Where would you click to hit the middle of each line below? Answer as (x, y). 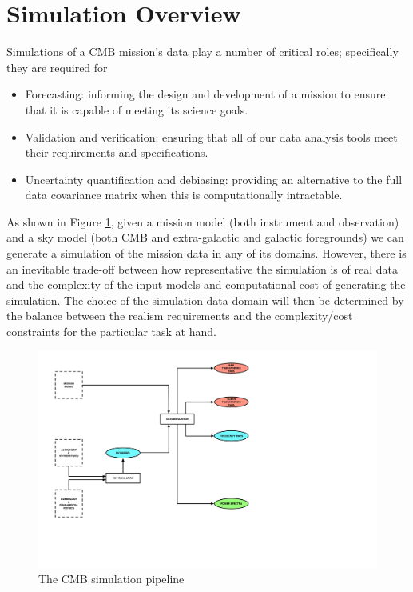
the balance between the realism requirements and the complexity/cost (180, 316)
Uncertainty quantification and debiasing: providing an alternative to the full (214, 179)
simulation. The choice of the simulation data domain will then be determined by (205, 300)
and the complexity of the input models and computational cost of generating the (206, 284)
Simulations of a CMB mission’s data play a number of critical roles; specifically (203, 52)
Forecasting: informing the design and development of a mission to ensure (205, 94)
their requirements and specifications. (117, 152)
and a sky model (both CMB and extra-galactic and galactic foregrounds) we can (205, 237)
